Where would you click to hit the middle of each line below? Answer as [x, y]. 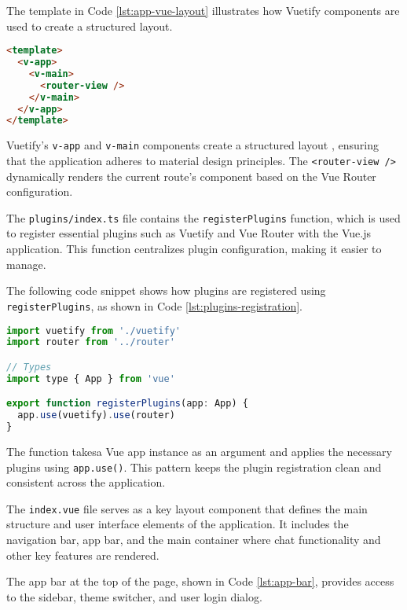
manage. [26, 264]
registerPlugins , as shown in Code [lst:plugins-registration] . [155, 305]
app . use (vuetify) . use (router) [96, 415]
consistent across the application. [86, 482]
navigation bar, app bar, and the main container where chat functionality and [194, 540]
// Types [29, 367]
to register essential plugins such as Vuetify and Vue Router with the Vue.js [189, 233]
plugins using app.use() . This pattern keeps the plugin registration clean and [194, 467]
